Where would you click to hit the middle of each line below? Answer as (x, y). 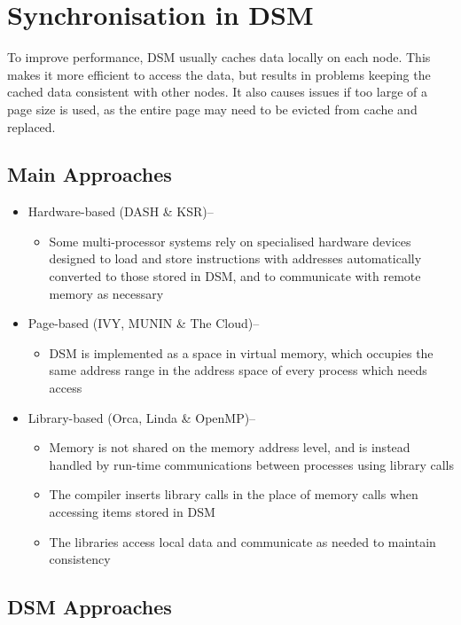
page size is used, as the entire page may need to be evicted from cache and (212, 109)
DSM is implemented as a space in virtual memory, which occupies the (241, 352)
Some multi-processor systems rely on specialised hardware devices (230, 241)
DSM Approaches (90, 607)
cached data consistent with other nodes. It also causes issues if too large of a (217, 92)
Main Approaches (90, 174)
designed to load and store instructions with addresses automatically (235, 258)
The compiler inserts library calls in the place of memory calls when (234, 494)
